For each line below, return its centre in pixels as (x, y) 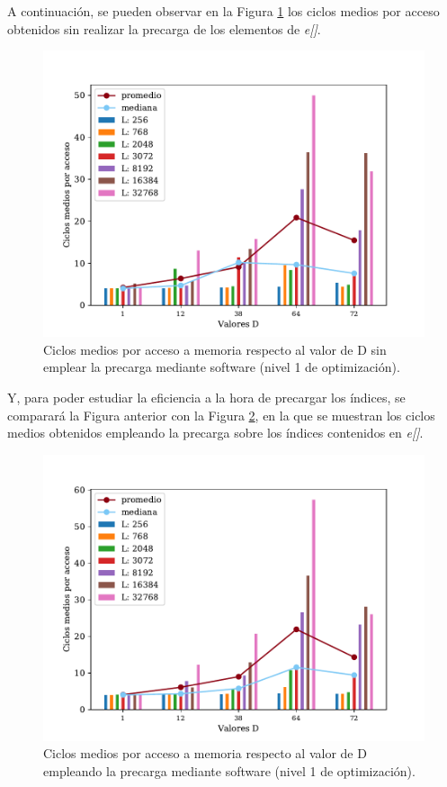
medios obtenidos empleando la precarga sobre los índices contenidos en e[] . (215, 433)
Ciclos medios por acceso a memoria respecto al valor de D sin (215, 349)
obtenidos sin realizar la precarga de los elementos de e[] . (164, 28)
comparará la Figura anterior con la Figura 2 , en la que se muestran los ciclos (221, 415)
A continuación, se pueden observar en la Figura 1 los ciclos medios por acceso (223, 11)
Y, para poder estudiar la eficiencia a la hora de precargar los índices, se (206, 397)
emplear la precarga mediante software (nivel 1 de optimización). (222, 367)
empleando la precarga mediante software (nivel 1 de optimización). (229, 770)
